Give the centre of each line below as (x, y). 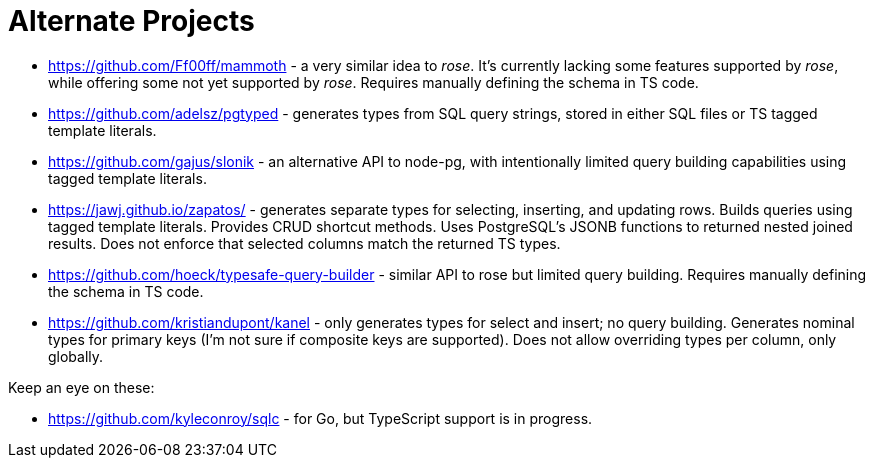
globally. (76, 356)
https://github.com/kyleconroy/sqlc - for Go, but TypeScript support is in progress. (320, 418)
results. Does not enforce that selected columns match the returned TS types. (304, 243)
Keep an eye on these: (81, 387)
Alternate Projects (131, 21)
